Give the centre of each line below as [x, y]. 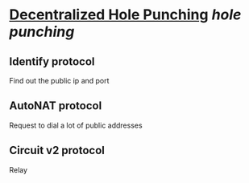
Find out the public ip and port [59, 81]
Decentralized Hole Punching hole [125, 15]
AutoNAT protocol [56, 106]
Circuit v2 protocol [57, 150]
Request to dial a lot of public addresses [76, 125]
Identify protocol [52, 61]
